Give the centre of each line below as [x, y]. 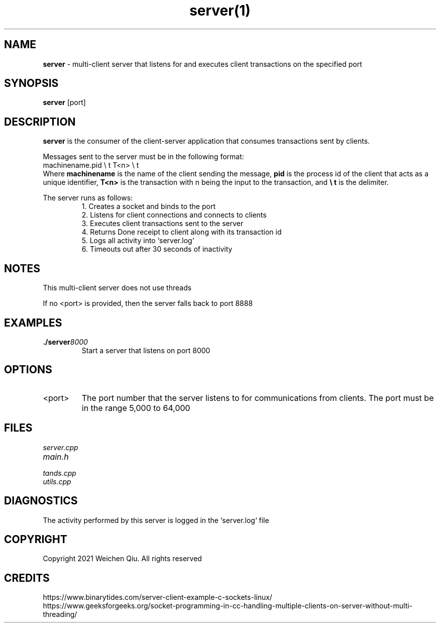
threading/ [60, 614]
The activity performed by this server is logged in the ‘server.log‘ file [156, 520]
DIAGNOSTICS [41, 501]
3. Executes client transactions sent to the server [162, 224]
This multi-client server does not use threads [117, 288]
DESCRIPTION [40, 122]
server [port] [64, 102]
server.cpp [61, 447]
